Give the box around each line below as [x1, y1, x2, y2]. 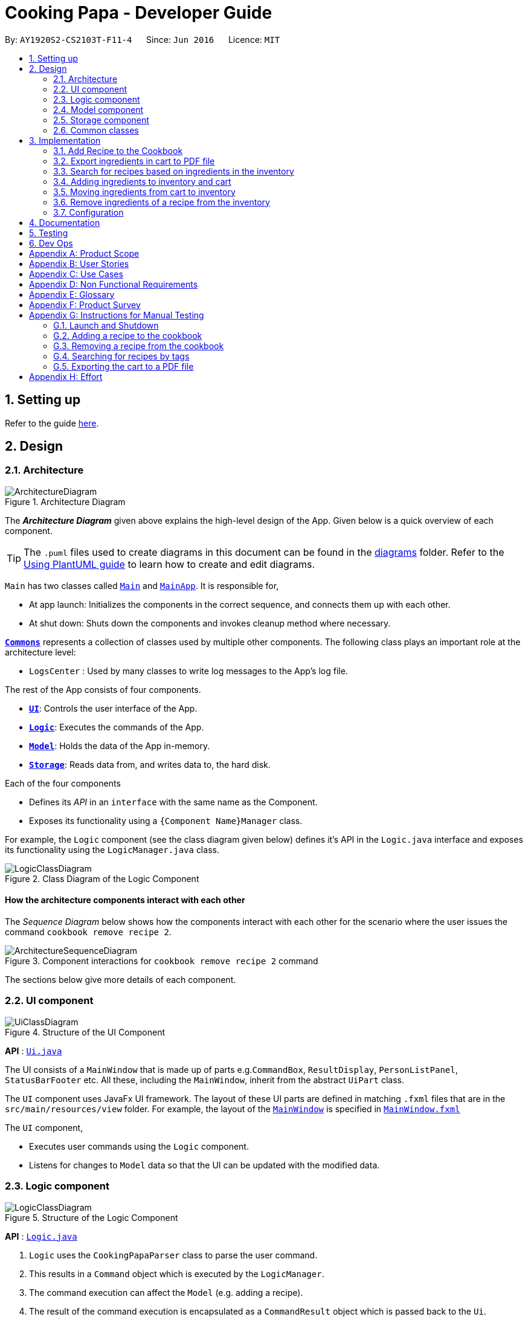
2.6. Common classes [53, 124, 139, 135]
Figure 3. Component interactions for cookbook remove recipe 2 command [5, 956, 318, 967]
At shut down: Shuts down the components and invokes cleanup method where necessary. [29, 617, 391, 628]
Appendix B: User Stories [29, 258, 129, 269]
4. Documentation [29, 217, 100, 228]
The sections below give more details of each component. [5, 974, 236, 985]
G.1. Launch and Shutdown [53, 320, 159, 330]
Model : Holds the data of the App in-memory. [29, 740, 210, 751]
